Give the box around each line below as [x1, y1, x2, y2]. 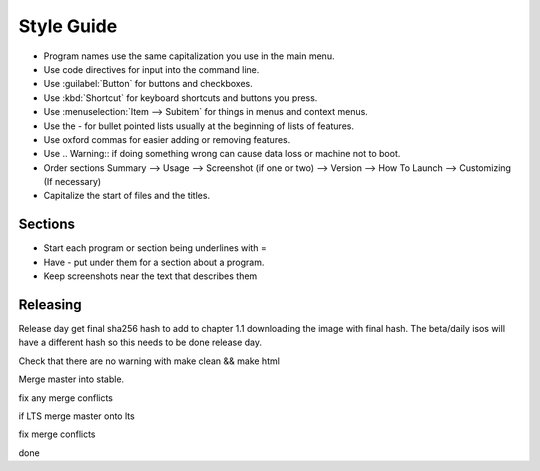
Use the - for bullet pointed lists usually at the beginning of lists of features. [43, 120, 355, 132]
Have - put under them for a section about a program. [43, 256, 265, 268]
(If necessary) [43, 176, 102, 188]
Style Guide [18, 15, 118, 37]
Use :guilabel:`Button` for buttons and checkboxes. [43, 78, 254, 90]
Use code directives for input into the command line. [43, 63, 260, 75]
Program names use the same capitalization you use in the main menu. [43, 50, 335, 62]
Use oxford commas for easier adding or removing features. [43, 133, 291, 145]
